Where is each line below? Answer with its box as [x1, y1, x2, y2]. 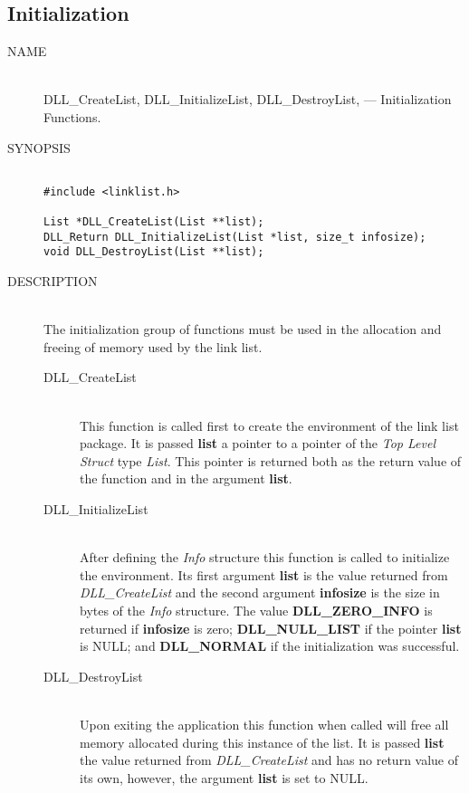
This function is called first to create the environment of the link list [80, 416, 459, 435]
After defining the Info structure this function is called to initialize [80, 548, 450, 567]
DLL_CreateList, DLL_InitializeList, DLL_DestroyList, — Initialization [43, 90, 452, 109]
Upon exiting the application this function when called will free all [80, 714, 449, 733]
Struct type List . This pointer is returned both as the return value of [80, 451, 462, 470]
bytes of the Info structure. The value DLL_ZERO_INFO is [80, 601, 433, 620]
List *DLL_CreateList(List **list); [43, 215, 264, 229]
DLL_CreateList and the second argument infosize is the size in [80, 583, 440, 602]
